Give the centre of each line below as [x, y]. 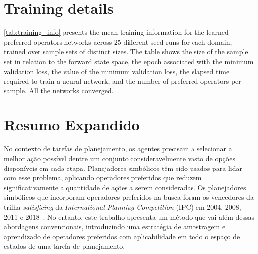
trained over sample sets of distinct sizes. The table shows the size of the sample [126, 51]
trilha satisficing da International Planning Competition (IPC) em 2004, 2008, [123, 207]
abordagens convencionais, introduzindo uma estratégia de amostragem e [115, 226]
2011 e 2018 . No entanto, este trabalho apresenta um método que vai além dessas [129, 216]
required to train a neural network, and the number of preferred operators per [123, 81]
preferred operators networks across [58, 42]
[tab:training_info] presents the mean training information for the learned [116, 32]
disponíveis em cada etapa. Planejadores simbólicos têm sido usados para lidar [123, 168]
